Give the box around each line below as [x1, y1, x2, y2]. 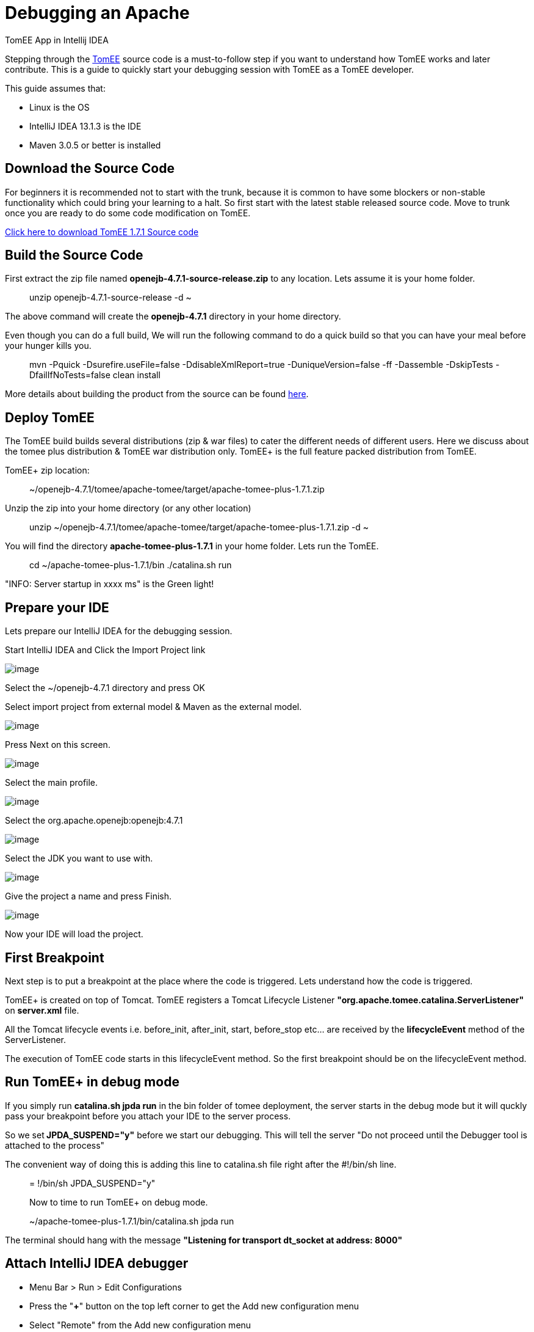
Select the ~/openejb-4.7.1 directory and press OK [5, 682, 206, 693]
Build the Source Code [5, 247, 143, 263]
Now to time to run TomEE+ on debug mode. [29, 1196, 208, 1207]
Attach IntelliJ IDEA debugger [5, 1256, 189, 1272]
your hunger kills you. [5, 340, 92, 351]
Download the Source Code [5, 161, 175, 177]
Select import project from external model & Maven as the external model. [5, 701, 302, 712]
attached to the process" [5, 1140, 105, 1151]
